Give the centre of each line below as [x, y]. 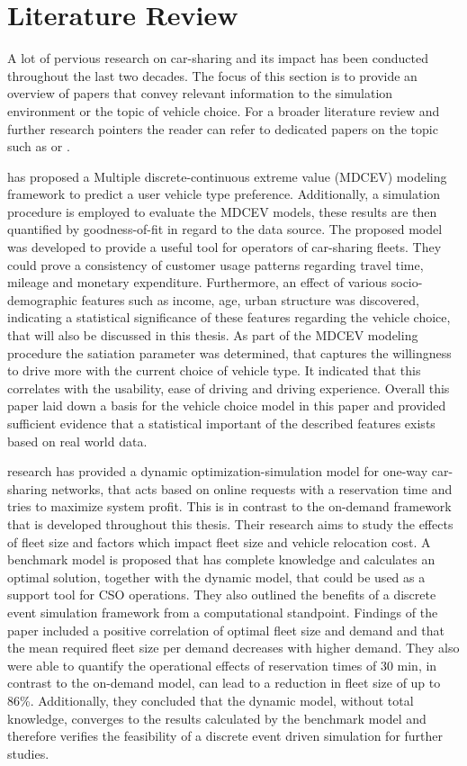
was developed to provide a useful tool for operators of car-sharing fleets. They [225, 247]
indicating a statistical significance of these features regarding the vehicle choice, [229, 317]
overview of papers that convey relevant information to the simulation [200, 93]
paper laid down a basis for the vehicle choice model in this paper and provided [227, 406]
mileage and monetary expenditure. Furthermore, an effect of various [198, 282]
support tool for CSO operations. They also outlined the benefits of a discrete [222, 595]
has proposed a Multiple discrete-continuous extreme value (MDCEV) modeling [227, 176]
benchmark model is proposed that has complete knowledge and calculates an [221, 559]
